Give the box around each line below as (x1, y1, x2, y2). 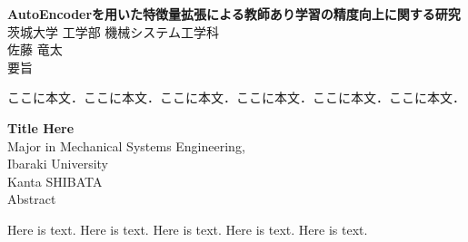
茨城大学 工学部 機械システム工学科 (7, 22, 219, 41)
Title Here (7, 118, 75, 137)
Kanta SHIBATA (7, 171, 103, 190)
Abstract (7, 189, 56, 208)
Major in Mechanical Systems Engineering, (7, 136, 245, 155)
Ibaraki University (7, 154, 109, 173)
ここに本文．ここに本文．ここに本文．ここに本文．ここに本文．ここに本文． (7, 88, 465, 107)
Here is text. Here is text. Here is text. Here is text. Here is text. (7, 219, 368, 238)
